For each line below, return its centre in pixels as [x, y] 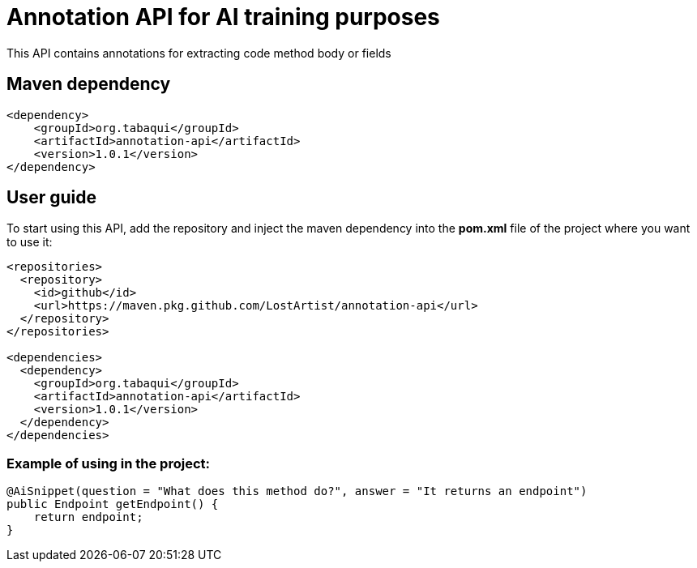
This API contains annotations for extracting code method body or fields [199, 53]
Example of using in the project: [108, 463]
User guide [51, 198]
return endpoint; [88, 517]
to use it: [30, 242]
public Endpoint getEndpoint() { [113, 504]
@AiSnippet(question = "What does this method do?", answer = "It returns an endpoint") [297, 491]
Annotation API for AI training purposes [223, 17]
